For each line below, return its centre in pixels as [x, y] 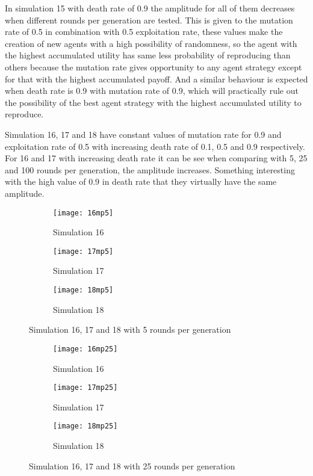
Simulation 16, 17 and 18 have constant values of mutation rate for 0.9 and [143, 134]
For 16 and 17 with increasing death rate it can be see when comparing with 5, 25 [156, 158]
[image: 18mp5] [83, 290]
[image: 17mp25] [85, 388]
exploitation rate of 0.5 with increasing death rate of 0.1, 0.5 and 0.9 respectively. [155, 146]
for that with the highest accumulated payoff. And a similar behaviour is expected [156, 79]
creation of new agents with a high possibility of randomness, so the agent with [151, 43]
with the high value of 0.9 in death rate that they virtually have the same [141, 181]
